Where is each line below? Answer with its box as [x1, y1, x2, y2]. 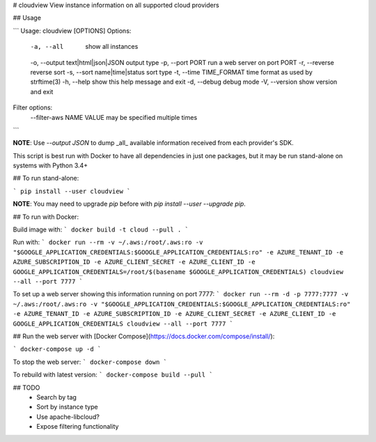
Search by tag [36, 393, 77, 401]
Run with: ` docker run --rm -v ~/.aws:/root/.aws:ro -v [13, 238, 203, 247]
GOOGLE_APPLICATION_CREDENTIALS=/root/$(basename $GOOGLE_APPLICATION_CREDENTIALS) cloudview [13, 268, 344, 275]
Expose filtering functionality [36, 422, 119, 431]
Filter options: [13, 103, 53, 112]
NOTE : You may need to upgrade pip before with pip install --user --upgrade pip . [13, 199, 246, 208]
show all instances [85, 43, 139, 51]
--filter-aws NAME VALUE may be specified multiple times [30, 113, 198, 121]
